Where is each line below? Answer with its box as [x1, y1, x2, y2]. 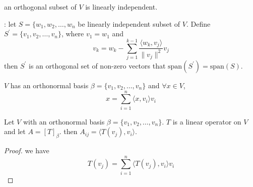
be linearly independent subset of [78, 18, 180, 29]
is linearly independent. [85, 2, 158, 12]
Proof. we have [4, 145, 49, 156]
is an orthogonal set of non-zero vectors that [28, 60, 166, 71]
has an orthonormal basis [10, 80, 89, 90]
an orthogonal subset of [4, 2, 77, 12]
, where [61, 28, 84, 39]
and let [4, 126, 26, 137]
